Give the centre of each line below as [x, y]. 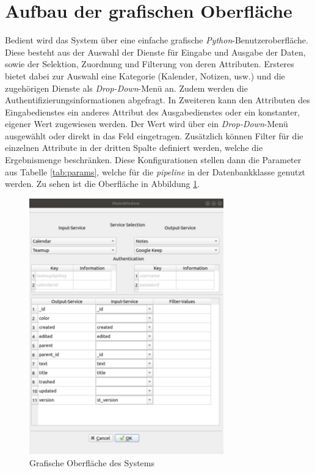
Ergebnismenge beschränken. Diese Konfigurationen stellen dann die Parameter [153, 160]
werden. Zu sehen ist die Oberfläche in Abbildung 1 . [103, 184]
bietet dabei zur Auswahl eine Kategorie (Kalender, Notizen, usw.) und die [145, 75]
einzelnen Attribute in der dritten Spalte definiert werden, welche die [134, 148]
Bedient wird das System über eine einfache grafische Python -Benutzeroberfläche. [157, 40]
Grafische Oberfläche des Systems [92, 462]
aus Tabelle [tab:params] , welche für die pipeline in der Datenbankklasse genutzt [155, 171]
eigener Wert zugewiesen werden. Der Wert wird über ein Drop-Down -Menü [147, 124]
